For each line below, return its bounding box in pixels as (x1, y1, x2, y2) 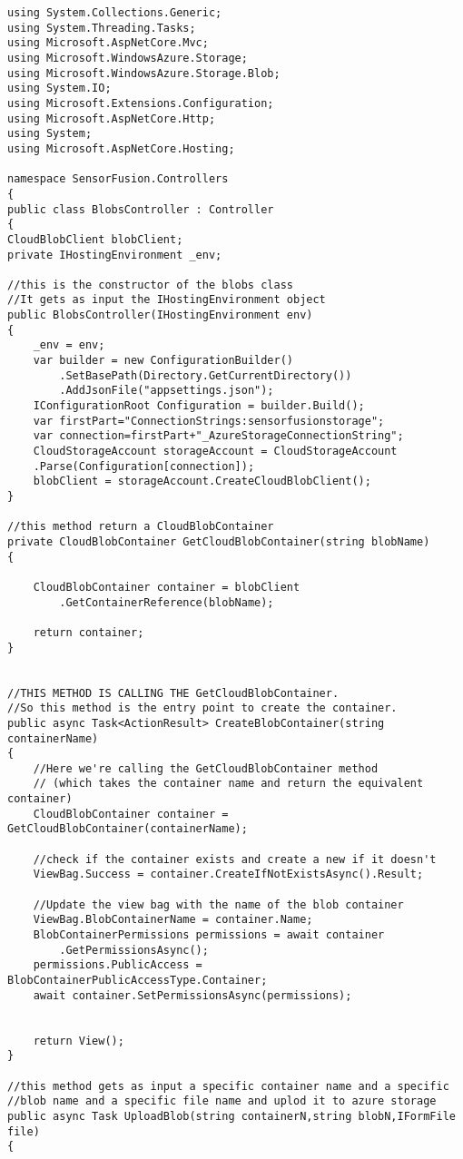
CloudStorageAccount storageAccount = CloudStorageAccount (33, 445, 398, 458)
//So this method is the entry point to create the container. (7, 702, 398, 715)
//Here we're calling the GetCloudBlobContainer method (33, 761, 379, 775)
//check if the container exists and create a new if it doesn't (33, 852, 437, 866)
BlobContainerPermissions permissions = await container (33, 928, 385, 942)
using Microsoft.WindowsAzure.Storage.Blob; (7, 66, 281, 80)
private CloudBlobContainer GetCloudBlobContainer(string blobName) (7, 535, 430, 548)
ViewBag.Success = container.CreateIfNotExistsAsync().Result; (33, 868, 424, 881)
